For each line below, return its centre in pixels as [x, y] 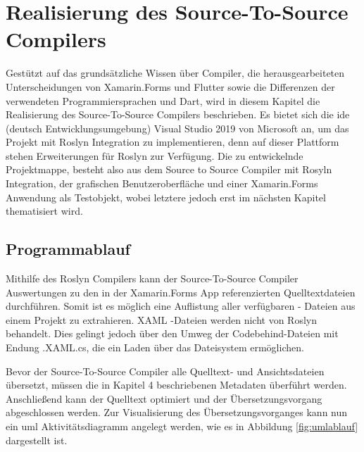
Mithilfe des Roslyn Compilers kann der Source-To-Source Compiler [152, 278]
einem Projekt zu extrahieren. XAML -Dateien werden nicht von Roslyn [162, 319]
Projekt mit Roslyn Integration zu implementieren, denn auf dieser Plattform [172, 142]
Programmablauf [68, 249]
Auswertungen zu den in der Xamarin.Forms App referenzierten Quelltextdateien [181, 292]
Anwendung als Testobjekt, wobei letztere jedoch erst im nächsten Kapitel [166, 197]
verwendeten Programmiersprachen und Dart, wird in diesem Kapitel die [163, 100]
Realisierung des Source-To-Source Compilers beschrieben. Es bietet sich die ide [178, 114]
